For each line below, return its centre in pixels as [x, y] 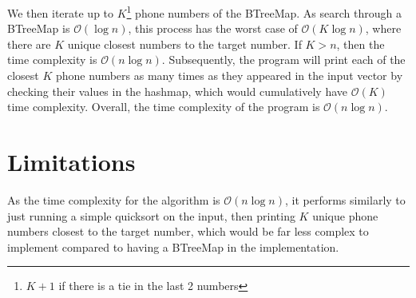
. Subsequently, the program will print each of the [283, 60]
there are [29, 44]
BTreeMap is [39, 28]
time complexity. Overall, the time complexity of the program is [164, 107]
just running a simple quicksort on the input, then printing [151, 215]
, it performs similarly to [345, 199]
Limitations [71, 161]
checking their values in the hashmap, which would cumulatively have [178, 91]
